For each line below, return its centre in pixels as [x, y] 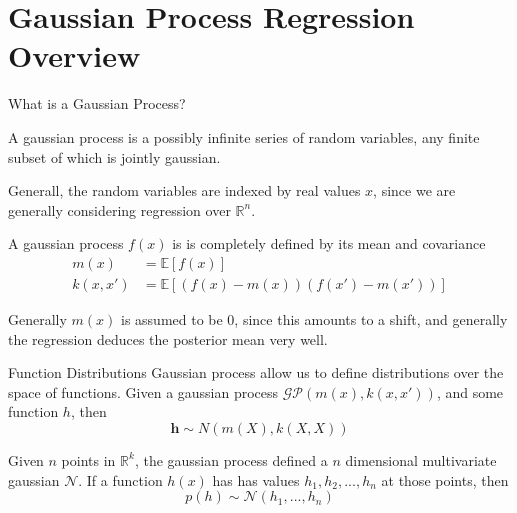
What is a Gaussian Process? [97, 103]
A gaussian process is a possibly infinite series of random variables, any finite [244, 136]
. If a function [120, 479]
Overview [74, 55]
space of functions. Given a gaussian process [143, 391]
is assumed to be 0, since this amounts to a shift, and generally [314, 318]
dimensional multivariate [421, 459]
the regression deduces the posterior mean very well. [168, 338]
